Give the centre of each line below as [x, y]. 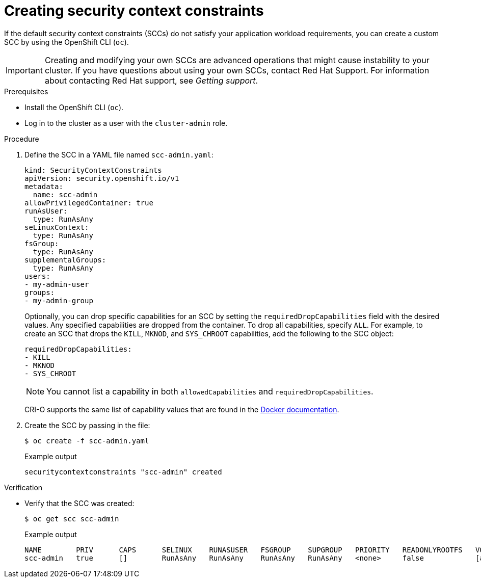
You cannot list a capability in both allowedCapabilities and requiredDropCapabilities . [210, 391]
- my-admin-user [57, 284]
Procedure [22, 139]
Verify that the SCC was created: [79, 503]
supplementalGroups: [65, 260]
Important [24, 70]
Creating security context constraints [134, 11]
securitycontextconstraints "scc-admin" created [123, 472]
